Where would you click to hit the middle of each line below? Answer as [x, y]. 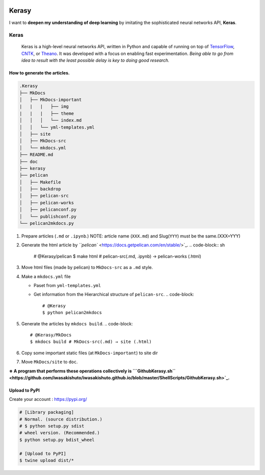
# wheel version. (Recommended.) [60, 433]
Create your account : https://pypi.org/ [48, 399]
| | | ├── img [44, 106]
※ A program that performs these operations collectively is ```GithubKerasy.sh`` [93, 371]
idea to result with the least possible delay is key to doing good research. [95, 60]
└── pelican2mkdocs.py [47, 224]
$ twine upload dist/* [47, 461]
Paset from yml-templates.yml [67, 285]
